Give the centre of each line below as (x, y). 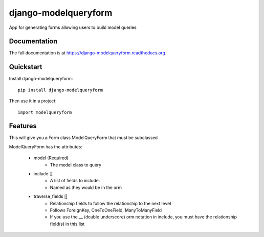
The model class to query (76, 165)
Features (23, 126)
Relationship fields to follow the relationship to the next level (110, 203)
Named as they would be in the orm (86, 187)
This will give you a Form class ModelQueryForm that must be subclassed (83, 138)
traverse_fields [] (51, 196)
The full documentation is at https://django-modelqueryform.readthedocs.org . (88, 53)
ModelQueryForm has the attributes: (46, 146)
